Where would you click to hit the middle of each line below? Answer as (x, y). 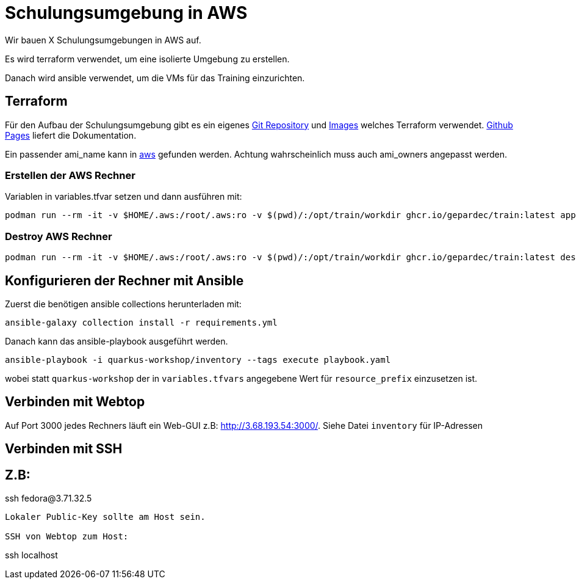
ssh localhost (31, 555)
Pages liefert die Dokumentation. (71, 135)
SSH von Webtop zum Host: (67, 537)
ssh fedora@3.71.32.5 (49, 498)
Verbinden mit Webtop (75, 402)
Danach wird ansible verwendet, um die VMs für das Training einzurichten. (155, 78)
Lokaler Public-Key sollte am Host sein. (105, 517)
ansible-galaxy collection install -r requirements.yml (141, 322)
